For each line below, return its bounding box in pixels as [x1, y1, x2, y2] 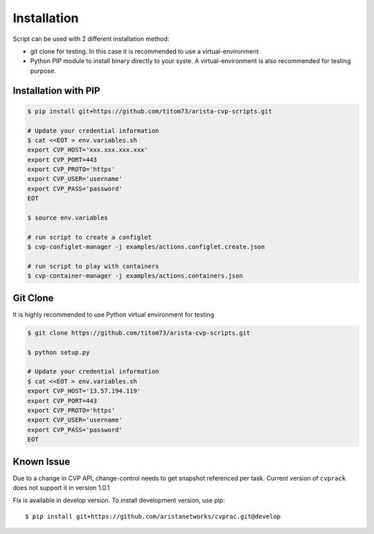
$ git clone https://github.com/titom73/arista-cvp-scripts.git [27, 329, 251, 337]
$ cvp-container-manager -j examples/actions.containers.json [27, 272, 243, 280]
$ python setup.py [27, 348, 90, 356]
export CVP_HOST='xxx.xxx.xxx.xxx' [27, 146, 148, 154]
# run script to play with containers [27, 262, 159, 270]
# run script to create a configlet [27, 233, 152, 241]
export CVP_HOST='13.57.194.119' [27, 387, 141, 395]
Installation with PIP [12, 84, 100, 96]
